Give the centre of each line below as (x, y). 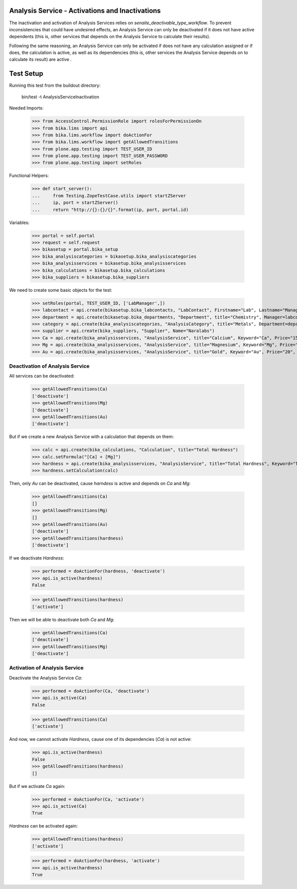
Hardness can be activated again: (44, 826)
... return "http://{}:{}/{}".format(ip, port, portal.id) (110, 210)
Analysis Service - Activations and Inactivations (85, 11)
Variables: (19, 222)
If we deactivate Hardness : (37, 558)
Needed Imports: (26, 108)
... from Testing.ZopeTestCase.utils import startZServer (109, 195)
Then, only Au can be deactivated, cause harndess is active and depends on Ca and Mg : (100, 484)
